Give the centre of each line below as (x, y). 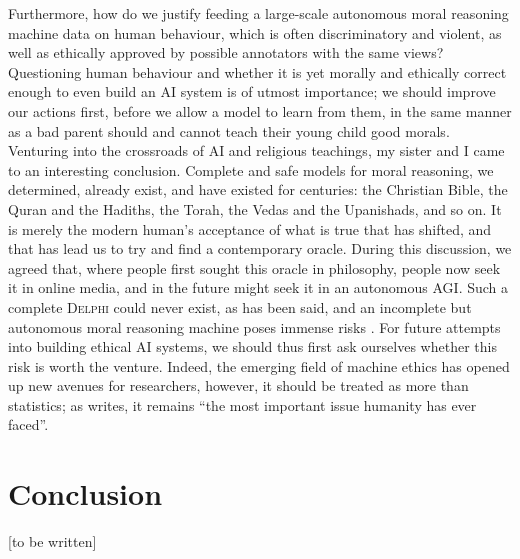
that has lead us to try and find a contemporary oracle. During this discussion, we (260, 248)
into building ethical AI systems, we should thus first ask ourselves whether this (252, 346)
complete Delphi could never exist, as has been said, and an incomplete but (240, 306)
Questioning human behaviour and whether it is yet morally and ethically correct (257, 71)
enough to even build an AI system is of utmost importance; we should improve (252, 91)
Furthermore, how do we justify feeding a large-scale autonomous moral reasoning (258, 13)
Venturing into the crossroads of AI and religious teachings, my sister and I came (256, 150)
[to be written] (52, 541)
